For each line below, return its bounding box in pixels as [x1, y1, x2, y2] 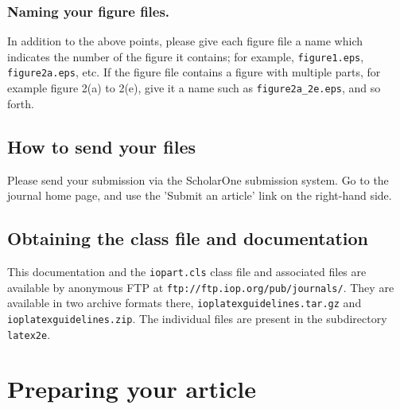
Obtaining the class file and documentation [7, 226, 369, 251]
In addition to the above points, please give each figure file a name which [7, 33, 363, 49]
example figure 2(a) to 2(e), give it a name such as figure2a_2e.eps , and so [7, 80, 381, 96]
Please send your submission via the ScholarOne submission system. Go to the [7, 171, 389, 188]
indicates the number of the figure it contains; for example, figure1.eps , [7, 48, 364, 64]
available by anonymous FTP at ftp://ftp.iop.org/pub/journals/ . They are [7, 279, 394, 295]
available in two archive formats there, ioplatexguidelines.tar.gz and [7, 294, 362, 311]
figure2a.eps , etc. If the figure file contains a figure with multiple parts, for [7, 64, 381, 80]
